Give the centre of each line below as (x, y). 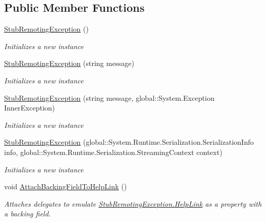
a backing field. (27, 214)
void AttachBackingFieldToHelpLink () (66, 186)
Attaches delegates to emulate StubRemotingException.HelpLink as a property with (133, 203)
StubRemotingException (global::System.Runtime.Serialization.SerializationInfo (129, 142)
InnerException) (30, 108)
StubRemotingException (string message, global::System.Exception (109, 97)
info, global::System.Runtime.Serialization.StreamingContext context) (113, 152)
